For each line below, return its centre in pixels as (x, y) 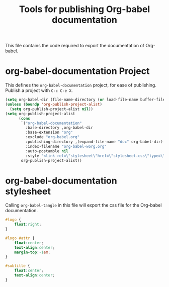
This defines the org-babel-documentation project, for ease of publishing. (81, 85)
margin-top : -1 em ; (32, 252)
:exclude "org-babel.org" (53, 137)
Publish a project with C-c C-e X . (39, 90)
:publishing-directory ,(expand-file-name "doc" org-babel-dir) (94, 142)
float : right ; (28, 225)
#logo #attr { (20, 238)
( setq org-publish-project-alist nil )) (52, 109)
